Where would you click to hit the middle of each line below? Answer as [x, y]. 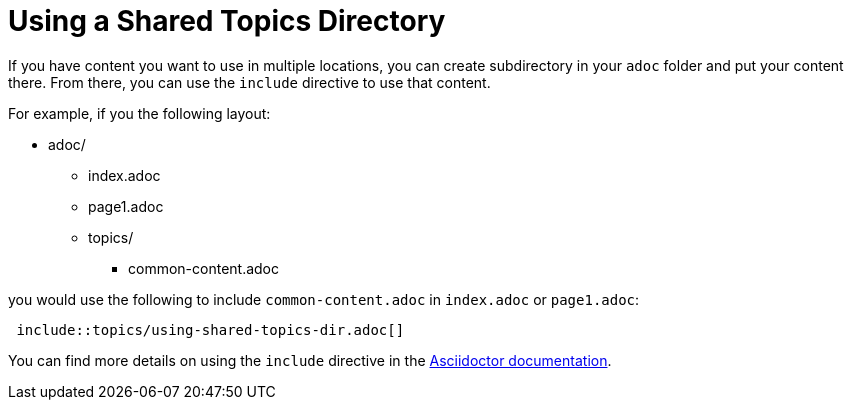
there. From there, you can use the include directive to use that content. [249, 82]
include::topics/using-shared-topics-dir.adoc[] [210, 329]
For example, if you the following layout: [139, 113]
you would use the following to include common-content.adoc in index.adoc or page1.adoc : [324, 299]
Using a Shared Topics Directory [227, 21]
